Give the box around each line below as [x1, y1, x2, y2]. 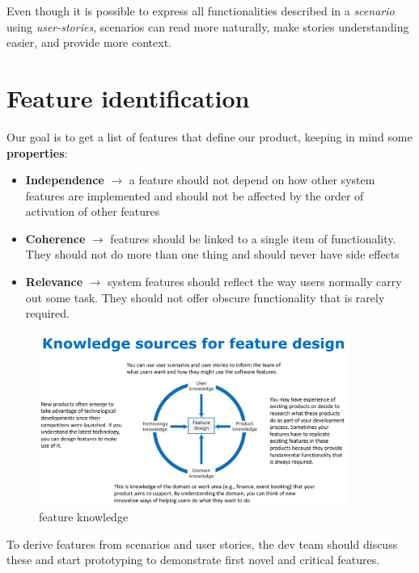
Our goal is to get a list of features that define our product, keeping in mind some [6, 128, 413, 145]
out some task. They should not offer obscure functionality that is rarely [25, 289, 385, 305]
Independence [25, 171, 104, 188]
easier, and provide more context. [6, 34, 171, 51]
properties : [6, 144, 68, 161]
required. [25, 305, 70, 322]
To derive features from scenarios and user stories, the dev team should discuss [6, 535, 398, 552]
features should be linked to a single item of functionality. [110, 230, 396, 246]
